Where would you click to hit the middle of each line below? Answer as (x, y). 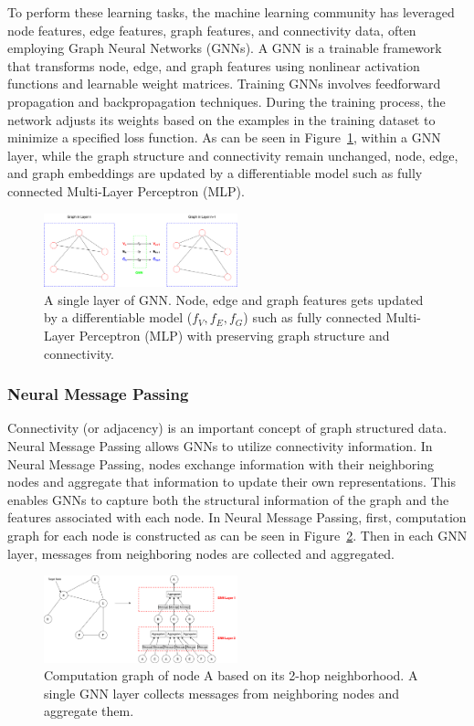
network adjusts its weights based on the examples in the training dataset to (221, 119)
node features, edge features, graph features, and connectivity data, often (212, 30)
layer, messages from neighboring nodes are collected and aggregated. (201, 553)
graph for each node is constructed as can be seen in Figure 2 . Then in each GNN (237, 536)
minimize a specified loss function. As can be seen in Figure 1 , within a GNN (224, 137)
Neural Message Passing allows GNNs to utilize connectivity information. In (220, 446)
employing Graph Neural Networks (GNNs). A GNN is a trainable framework (225, 48)
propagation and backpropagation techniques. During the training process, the (226, 101)
